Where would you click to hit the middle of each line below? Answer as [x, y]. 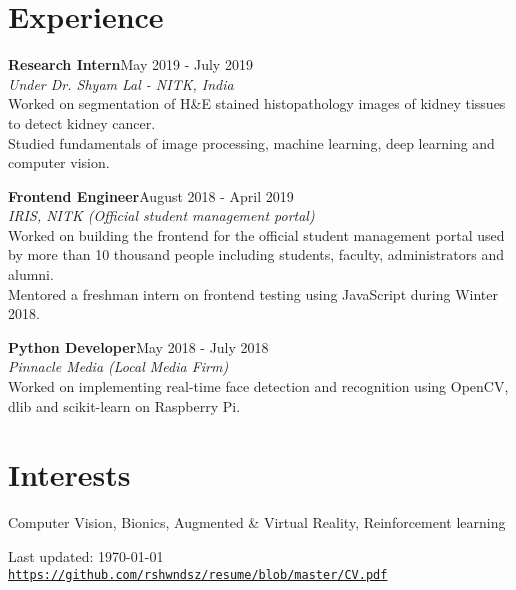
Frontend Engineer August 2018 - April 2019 [151, 195]
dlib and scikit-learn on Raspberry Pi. [124, 405]
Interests [69, 474]
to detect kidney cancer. [82, 122]
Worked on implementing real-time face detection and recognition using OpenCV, [258, 386]
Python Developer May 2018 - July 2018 [138, 346]
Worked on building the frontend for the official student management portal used [256, 234]
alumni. [31, 274]
